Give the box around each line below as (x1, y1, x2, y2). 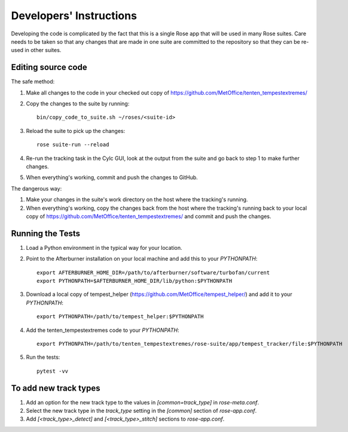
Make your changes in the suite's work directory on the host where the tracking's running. (26, 196, 248, 203)
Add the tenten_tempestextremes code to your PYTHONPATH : (26, 327, 179, 334)
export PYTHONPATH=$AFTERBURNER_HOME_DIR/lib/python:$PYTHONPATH (36, 277, 233, 284)
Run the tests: (26, 354, 60, 361)
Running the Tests (11, 228, 81, 238)
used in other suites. (11, 47, 62, 54)
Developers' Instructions (11, 9, 138, 22)
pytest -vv (36, 367, 69, 374)
